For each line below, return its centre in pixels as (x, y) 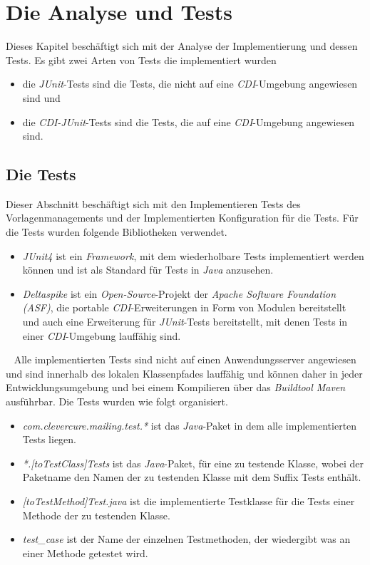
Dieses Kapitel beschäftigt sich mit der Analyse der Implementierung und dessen (182, 46)
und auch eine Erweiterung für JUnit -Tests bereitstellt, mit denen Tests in (185, 322)
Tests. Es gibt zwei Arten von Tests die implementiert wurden (141, 59)
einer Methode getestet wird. (85, 553)
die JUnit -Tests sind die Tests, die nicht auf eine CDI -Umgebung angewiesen (190, 84)
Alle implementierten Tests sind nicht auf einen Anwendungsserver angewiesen (185, 359)
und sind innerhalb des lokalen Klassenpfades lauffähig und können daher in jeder (184, 373)
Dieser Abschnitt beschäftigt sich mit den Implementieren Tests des (153, 203)
